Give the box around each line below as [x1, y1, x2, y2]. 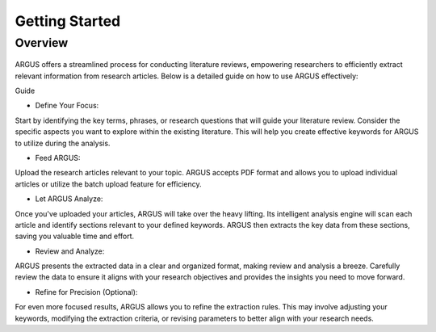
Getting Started [15, 12, 121, 30]
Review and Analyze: [35, 246, 105, 256]
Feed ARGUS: [35, 153, 81, 162]
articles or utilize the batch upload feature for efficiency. [15, 179, 202, 189]
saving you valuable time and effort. [15, 231, 135, 242]
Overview [15, 36, 69, 50]
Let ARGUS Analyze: [35, 194, 103, 204]
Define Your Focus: [35, 101, 99, 111]
